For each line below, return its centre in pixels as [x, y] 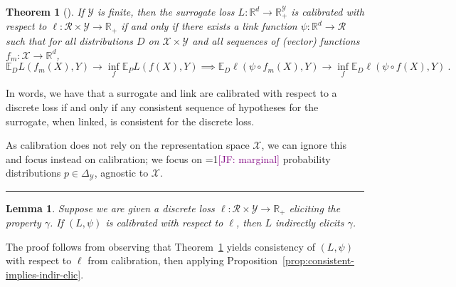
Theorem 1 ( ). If [45, 11]
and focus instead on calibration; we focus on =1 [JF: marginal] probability [168, 158]
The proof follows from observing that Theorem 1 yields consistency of [160, 246]
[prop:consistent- [318, 260]
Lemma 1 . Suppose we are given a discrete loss [110, 208]
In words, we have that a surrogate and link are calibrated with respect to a [171, 93]
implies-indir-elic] [43, 274]
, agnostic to [121, 173]
